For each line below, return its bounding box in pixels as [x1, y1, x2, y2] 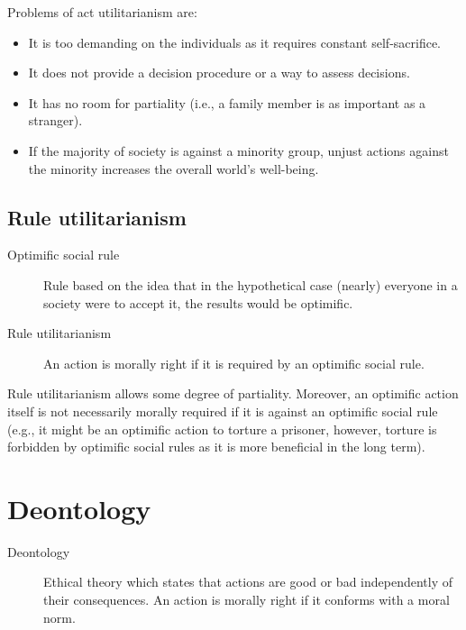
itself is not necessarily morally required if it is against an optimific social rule [7, 401, 438, 420]
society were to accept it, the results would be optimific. [43, 293, 353, 312]
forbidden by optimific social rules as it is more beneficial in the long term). [7, 437, 425, 456]
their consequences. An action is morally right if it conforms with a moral [43, 590, 450, 609]
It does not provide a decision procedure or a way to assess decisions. [28, 63, 410, 82]
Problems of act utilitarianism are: [7, 3, 197, 21]
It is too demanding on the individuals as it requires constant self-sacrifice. [28, 32, 442, 51]
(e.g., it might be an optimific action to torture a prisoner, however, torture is [7, 419, 437, 438]
